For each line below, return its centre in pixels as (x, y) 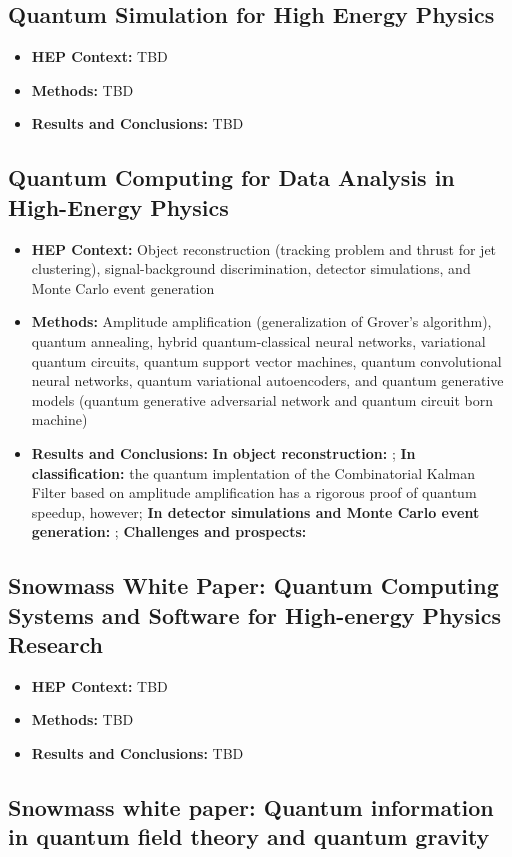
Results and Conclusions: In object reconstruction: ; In (223, 452)
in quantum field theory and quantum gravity (249, 836)
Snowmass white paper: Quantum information (251, 807)
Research (55, 644)
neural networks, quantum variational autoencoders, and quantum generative (267, 380)
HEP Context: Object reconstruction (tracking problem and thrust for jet (264, 248)
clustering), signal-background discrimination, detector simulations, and (251, 268)
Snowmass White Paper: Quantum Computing (253, 585)
